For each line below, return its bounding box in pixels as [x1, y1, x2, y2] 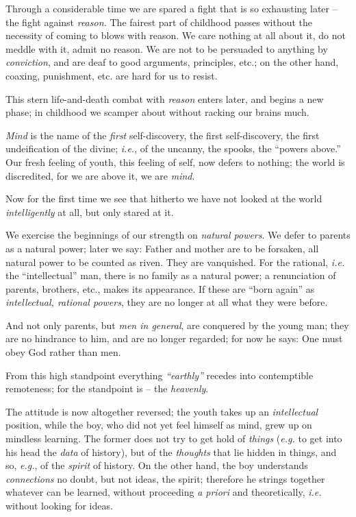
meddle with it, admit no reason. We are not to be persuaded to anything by [5, 41, 328, 56]
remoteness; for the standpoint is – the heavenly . [5, 381, 209, 396]
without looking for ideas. [5, 498, 113, 512]
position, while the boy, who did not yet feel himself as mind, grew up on [5, 418, 312, 432]
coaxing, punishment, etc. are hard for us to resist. [5, 68, 218, 82]
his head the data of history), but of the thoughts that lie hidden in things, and [5, 444, 337, 459]
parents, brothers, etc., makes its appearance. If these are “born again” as [5, 281, 315, 296]
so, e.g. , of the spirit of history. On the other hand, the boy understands [5, 458, 308, 472]
